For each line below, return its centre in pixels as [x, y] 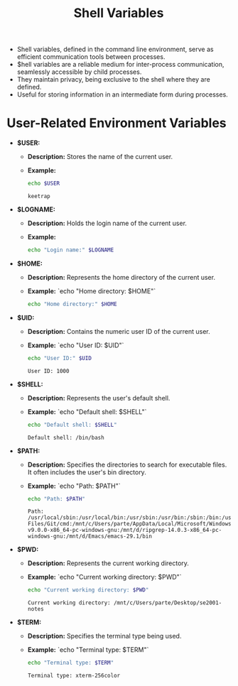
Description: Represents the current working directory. [108, 563]
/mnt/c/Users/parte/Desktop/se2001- [168, 603]
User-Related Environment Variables [117, 123]
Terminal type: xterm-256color [74, 676]
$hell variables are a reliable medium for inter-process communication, [120, 65]
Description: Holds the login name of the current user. [107, 223]
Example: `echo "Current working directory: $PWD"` [104, 577]
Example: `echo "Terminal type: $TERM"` [88, 650]
